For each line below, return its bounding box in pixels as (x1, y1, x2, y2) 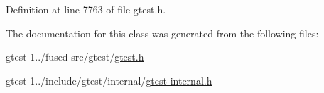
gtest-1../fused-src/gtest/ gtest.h (6, 49, 144, 64)
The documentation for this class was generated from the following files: (6, 25, 319, 40)
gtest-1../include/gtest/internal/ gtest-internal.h (6, 73, 212, 87)
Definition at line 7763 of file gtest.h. (6, 2, 166, 16)
